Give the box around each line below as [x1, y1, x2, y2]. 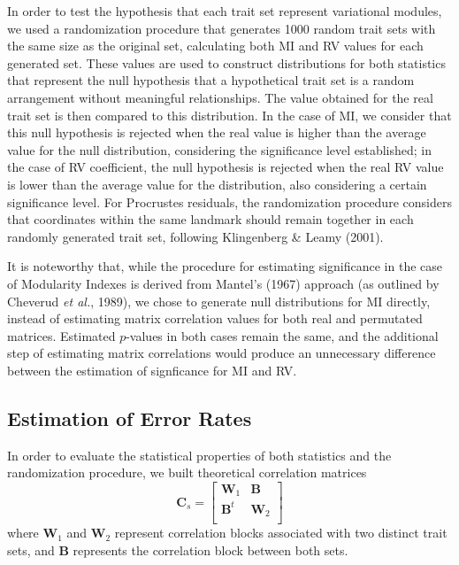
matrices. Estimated [7, 326, 116, 344]
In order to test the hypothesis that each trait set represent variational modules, [7, 2, 442, 19]
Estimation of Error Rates [7, 404, 252, 431]
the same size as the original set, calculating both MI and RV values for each [7, 36, 424, 55]
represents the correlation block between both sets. [73, 540, 348, 559]
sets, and [7, 540, 55, 559]
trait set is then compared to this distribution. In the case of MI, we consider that [7, 105, 452, 124]
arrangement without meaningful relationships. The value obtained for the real [7, 88, 433, 106]
